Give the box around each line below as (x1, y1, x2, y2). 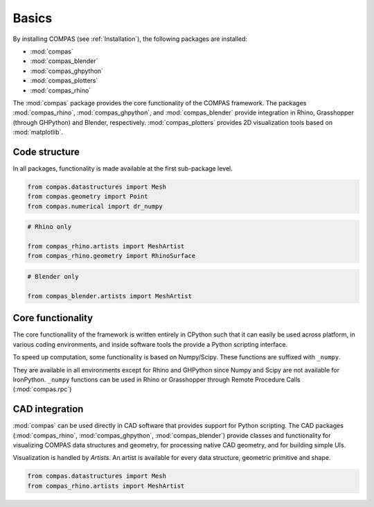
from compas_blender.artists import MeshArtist (27, 292, 192, 300)
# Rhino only (27, 223, 72, 231)
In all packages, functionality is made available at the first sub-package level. (12, 164, 233, 173)
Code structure (12, 146, 80, 157)
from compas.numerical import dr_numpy (27, 202, 163, 210)
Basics (12, 10, 53, 26)
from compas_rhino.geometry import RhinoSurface (27, 252, 196, 260)
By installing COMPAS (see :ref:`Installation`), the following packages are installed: (12, 35, 248, 43)
